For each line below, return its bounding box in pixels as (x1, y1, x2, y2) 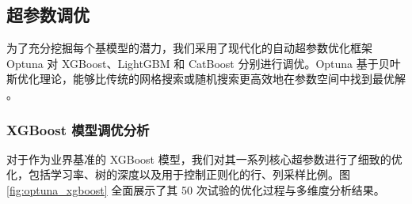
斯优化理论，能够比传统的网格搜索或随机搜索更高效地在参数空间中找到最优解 (6, 70, 406, 87)
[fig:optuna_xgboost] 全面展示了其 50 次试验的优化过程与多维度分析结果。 (6, 181, 385, 198)
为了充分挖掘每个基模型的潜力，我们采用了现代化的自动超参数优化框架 (6, 40, 372, 56)
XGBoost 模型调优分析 (6, 119, 150, 139)
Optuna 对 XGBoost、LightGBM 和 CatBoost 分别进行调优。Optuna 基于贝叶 (6, 55, 401, 71)
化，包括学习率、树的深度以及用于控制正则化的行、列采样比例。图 (6, 166, 350, 183)
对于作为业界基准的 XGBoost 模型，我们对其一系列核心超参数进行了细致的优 (6, 150, 402, 167)
